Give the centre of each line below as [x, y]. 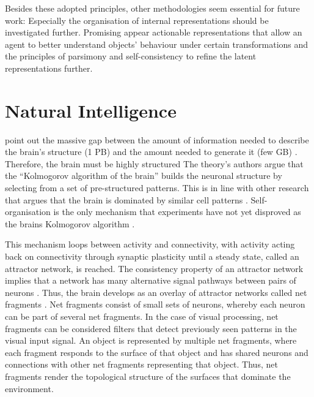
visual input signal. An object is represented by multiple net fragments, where [151, 340]
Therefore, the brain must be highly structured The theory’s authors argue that [154, 163]
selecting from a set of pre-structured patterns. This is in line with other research [157, 188]
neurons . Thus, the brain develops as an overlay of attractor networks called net [156, 292]
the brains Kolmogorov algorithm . [70, 223]
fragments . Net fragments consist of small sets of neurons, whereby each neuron [155, 304]
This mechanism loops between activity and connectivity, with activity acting [150, 244]
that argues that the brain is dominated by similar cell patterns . [126, 199]
